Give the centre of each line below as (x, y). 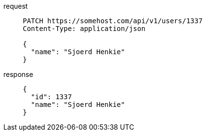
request (16, 6)
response (18, 74)
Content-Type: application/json (84, 29)
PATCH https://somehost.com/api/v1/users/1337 (113, 21)
